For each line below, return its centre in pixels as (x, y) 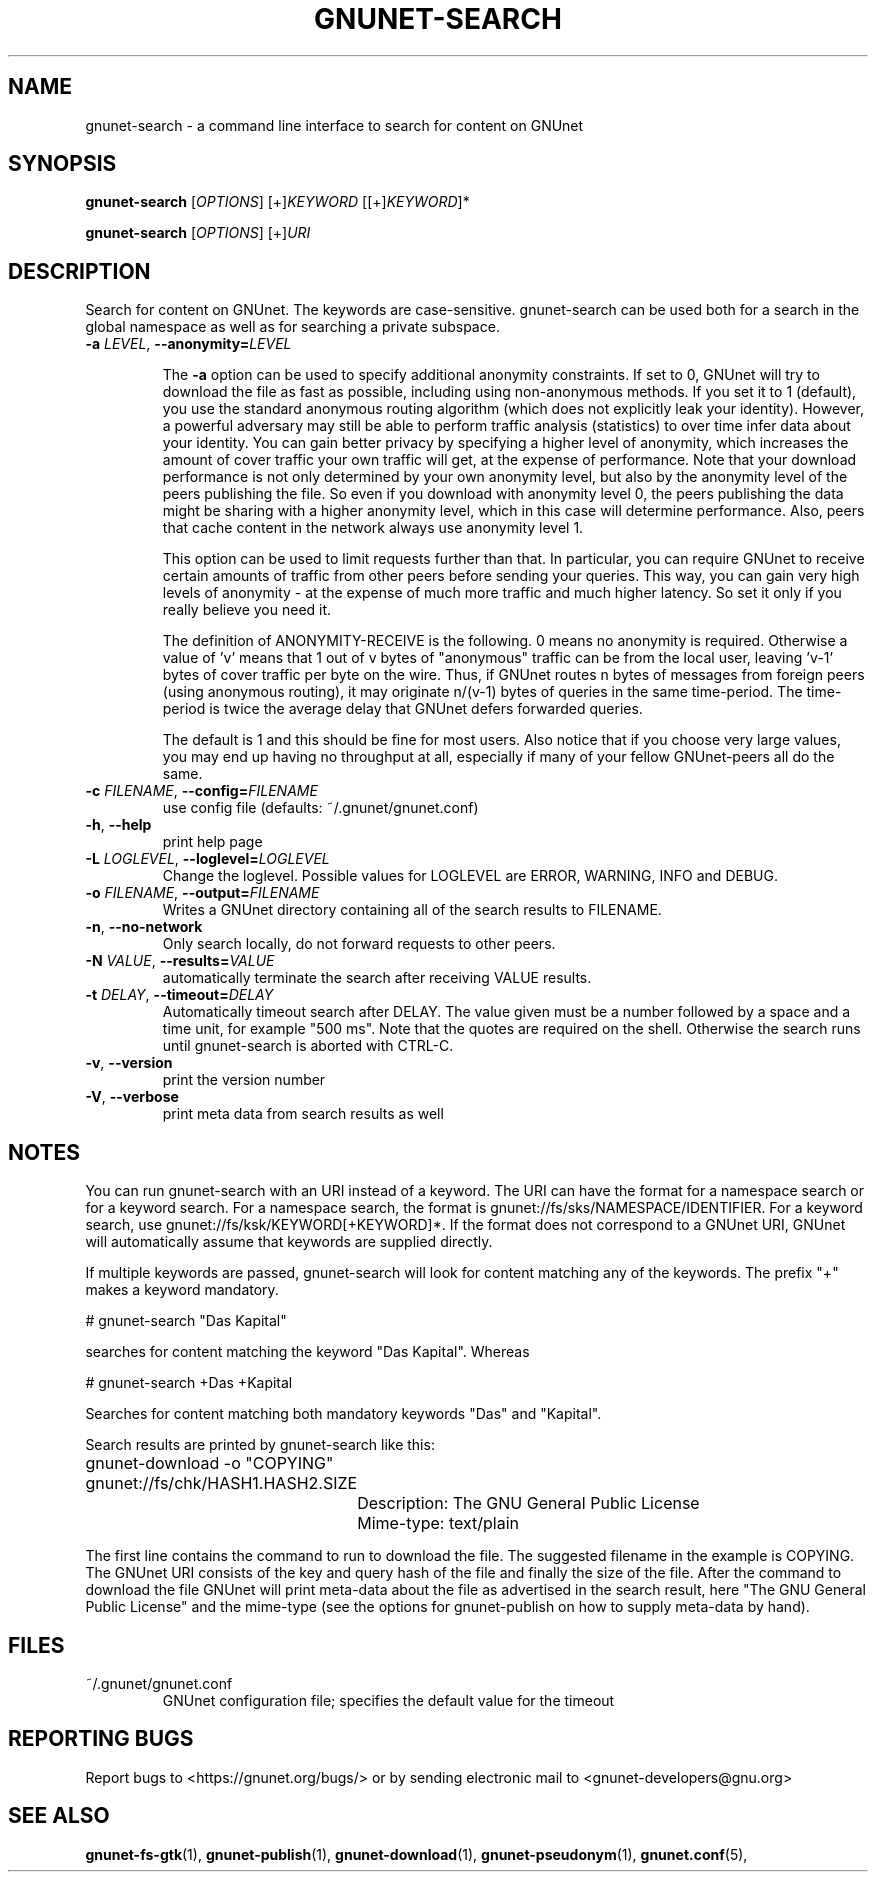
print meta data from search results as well (303, 1114)
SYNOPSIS (62, 164)
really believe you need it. (247, 610)
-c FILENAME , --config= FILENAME (201, 791)
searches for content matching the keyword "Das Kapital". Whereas (307, 1352)
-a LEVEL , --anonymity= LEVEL (188, 344)
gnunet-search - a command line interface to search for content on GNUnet (334, 125)
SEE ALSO (59, 1816)
